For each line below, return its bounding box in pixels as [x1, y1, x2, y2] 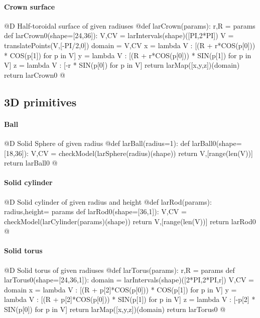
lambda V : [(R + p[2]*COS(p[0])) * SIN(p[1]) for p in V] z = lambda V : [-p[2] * [4, 294, 255, 304]
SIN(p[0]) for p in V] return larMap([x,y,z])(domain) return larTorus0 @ [4, 304, 226, 314]
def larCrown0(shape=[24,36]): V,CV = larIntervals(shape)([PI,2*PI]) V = [4, 30, 234, 41]
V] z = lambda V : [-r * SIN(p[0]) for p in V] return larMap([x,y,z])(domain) [4, 60, 240, 70]
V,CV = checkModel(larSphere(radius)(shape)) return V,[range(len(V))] [31, 147, 253, 158]
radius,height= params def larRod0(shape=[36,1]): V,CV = [4, 206, 187, 217]
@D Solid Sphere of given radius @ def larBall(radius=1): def [4, 137, 190, 148]
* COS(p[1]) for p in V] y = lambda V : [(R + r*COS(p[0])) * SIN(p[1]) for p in [4, 50, 251, 60]
